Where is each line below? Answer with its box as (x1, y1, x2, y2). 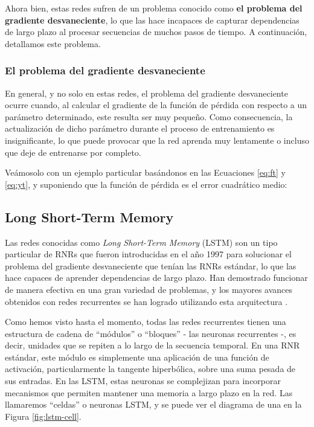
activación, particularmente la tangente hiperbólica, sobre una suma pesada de (5, 362, 296, 375)
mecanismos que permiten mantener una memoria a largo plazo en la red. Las (5, 386, 293, 399)
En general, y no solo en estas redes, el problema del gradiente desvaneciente (5, 86, 288, 99)
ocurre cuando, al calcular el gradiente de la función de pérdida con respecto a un (5, 98, 307, 111)
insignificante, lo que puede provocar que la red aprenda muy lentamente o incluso (5, 133, 309, 146)
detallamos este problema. (5, 37, 101, 50)
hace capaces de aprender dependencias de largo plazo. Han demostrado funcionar (5, 271, 308, 284)
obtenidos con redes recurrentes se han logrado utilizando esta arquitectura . (5, 295, 288, 307)
